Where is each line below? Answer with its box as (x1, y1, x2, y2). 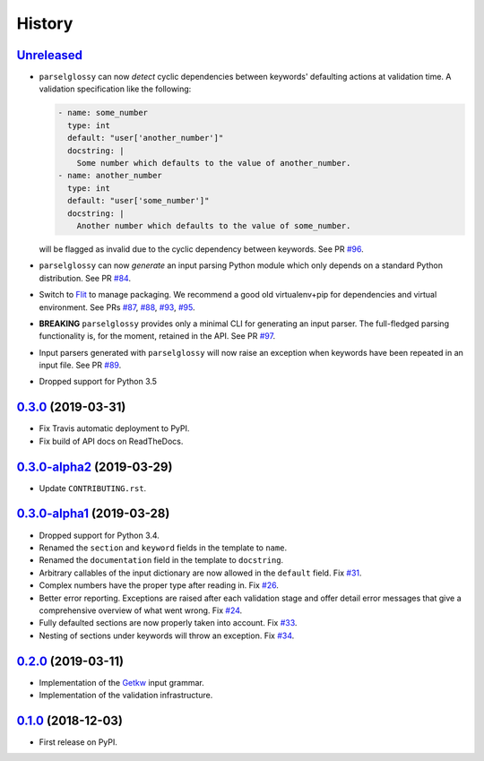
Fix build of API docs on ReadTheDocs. (39, 436, 184, 446)
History (16, 13, 73, 33)
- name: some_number (57, 108, 148, 118)
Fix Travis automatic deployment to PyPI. (39, 423, 190, 434)
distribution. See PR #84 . (39, 272, 132, 283)
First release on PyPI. (39, 736, 118, 748)
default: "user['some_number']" (67, 195, 210, 206)
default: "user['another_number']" (67, 133, 224, 143)
